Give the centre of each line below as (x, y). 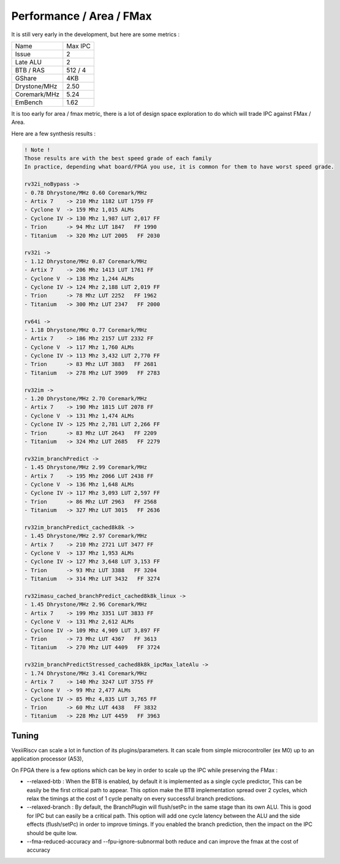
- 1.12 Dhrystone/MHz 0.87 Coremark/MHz (85, 261)
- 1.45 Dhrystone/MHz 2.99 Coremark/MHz (85, 467)
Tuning (25, 736)
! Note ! (37, 150)
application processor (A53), (47, 759)
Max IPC (79, 46)
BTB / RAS (30, 70)
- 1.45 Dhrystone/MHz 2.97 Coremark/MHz (85, 536)
